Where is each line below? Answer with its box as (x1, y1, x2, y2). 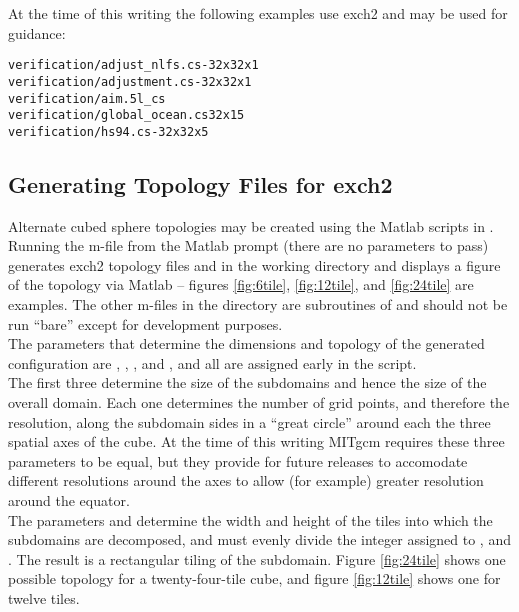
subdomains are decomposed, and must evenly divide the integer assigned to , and (8, 529, 511, 550)
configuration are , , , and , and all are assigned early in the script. (8, 352, 417, 373)
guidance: (8, 22, 66, 43)
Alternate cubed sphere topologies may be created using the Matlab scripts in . (8, 215, 494, 236)
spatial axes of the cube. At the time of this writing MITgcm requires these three (8, 431, 505, 452)
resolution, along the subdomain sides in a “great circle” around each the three (8, 411, 491, 432)
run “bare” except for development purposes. (8, 313, 283, 334)
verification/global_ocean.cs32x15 (8, 108, 245, 123)
